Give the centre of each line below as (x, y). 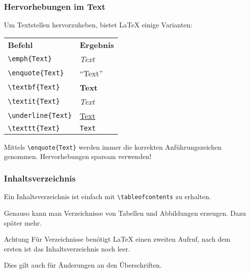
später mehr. (23, 222)
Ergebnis (97, 45)
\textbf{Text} (34, 87)
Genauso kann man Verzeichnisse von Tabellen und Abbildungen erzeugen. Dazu (125, 213)
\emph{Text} (30, 59)
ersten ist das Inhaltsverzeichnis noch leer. (67, 248)
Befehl (20, 45)
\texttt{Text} (34, 128)
